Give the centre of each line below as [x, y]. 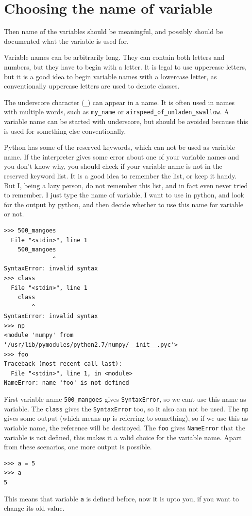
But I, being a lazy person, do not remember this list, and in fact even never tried [126, 185]
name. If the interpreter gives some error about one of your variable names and [122, 156]
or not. [14, 214]
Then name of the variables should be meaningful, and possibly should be [114, 31]
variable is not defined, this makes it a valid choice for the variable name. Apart [123, 437]
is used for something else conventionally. [65, 131]
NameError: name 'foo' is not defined [67, 383]
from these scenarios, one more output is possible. [78, 447]
